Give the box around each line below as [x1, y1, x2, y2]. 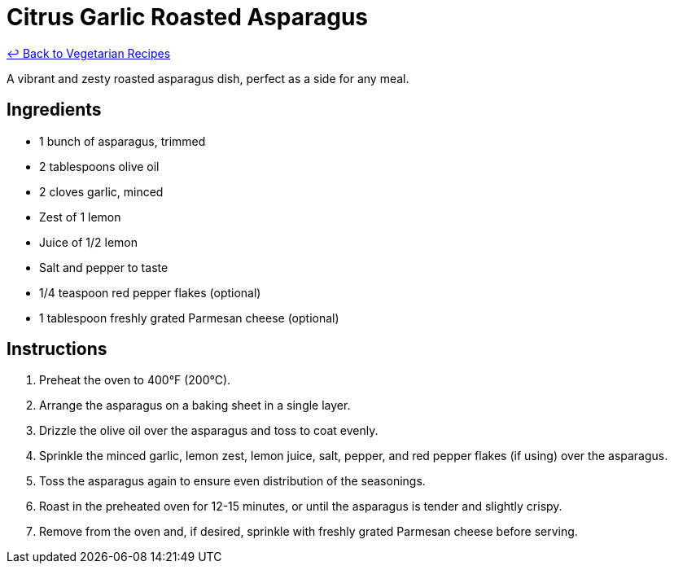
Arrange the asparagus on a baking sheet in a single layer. [39, 398, 351, 413]
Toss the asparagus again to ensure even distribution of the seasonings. [39, 474, 426, 489]
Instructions [7, 339, 107, 360]
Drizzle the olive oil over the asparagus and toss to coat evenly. [39, 423, 379, 438]
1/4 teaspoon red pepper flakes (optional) [39, 285, 261, 300]
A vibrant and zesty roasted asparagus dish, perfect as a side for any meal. [7, 71, 409, 85]
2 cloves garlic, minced [39, 184, 164, 199]
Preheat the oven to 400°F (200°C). [39, 373, 231, 388]
